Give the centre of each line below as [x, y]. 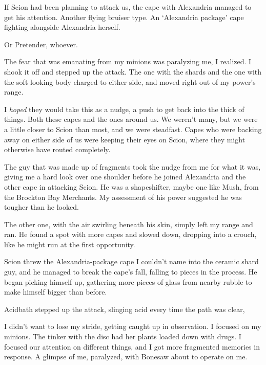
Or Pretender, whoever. [41, 44]
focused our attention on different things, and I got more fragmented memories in [132, 346]
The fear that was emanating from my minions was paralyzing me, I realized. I [128, 61]
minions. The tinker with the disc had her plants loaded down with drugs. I [123, 336]
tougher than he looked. [42, 207]
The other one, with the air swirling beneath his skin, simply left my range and [129, 224]
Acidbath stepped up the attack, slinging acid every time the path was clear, [125, 309]
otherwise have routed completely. [57, 149]
